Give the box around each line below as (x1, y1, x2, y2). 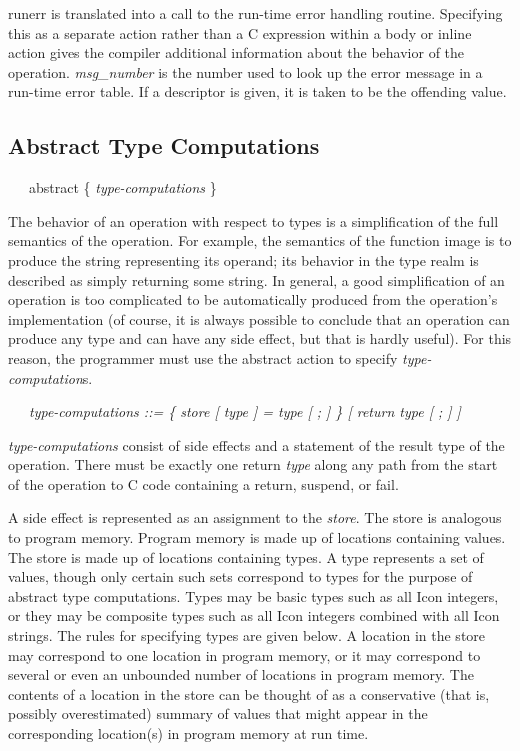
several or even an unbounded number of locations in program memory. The (8, 664, 474, 685)
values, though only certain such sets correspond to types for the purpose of (8, 566, 473, 587)
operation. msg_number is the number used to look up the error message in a (8, 61, 483, 82)
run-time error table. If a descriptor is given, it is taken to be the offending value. (8, 81, 507, 102)
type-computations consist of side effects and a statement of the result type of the (8, 434, 505, 455)
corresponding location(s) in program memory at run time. (8, 723, 369, 744)
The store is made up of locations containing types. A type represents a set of (8, 546, 484, 567)
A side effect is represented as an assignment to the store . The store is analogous (8, 507, 502, 528)
